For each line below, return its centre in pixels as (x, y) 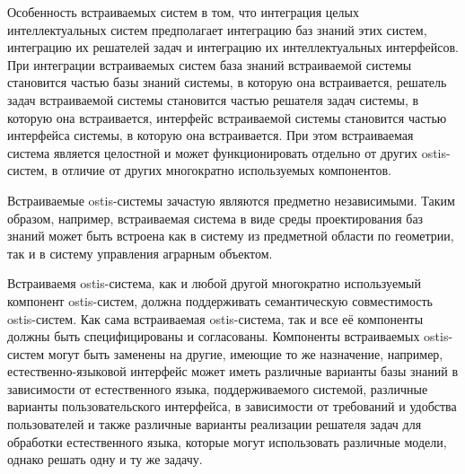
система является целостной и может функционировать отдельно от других (212, 152)
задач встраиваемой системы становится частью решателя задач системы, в (213, 99)
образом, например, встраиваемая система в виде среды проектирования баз (215, 218)
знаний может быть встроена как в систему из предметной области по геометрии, (231, 236)
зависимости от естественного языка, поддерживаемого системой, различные (218, 388)
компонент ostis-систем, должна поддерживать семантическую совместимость (220, 300)
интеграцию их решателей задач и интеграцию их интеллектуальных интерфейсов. (233, 47)
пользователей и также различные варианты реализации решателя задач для (215, 424)
